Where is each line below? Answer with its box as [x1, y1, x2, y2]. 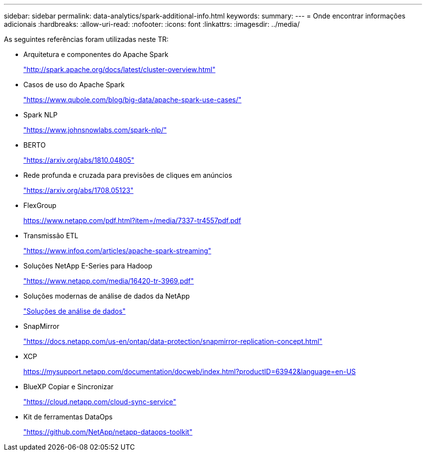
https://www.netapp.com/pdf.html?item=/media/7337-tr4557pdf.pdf [23, 216, 241, 225]
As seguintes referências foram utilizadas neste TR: [4, 35, 169, 43]
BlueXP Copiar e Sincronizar [23, 382, 114, 391]
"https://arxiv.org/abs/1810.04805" [23, 156, 135, 164]
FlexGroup [23, 201, 56, 209]
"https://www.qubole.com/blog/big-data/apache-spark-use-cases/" [23, 95, 242, 104]
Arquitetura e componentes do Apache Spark [23, 50, 169, 58]
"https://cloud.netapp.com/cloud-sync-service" [23, 398, 177, 406]
